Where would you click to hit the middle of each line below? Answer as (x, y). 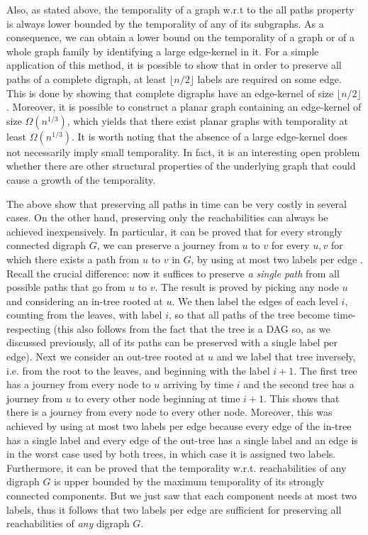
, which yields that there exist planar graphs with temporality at (207, 120)
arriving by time (198, 384)
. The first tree (325, 370)
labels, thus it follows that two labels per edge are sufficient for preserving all (174, 509)
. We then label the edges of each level (255, 300)
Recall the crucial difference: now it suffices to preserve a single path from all (173, 273)
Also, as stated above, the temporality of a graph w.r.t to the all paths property (180, 9)
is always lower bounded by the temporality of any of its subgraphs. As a (165, 23)
